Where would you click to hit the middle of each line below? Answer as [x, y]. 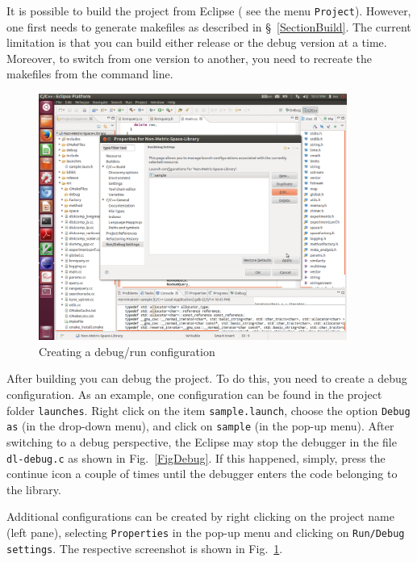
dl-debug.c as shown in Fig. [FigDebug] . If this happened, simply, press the [196, 457]
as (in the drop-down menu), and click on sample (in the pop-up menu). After [200, 426]
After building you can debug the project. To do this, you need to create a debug [207, 378]
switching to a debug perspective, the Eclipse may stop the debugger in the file [202, 441]
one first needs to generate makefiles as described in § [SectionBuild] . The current [209, 26]
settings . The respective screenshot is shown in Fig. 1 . [145, 548]
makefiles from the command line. [90, 74]
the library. [34, 489]
